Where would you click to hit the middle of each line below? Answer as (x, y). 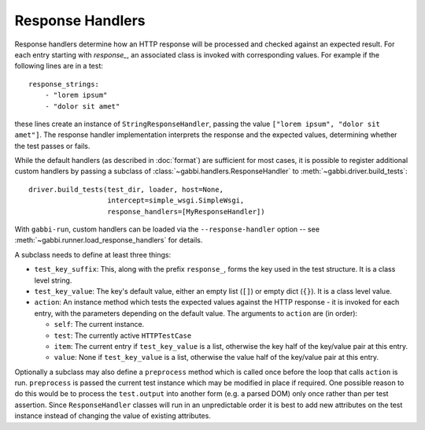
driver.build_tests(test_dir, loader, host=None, (126, 189)
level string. (53, 280)
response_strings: (64, 84)
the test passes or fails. (52, 146)
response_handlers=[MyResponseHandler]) (186, 211)
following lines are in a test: (59, 66)
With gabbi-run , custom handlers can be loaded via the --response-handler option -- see (167, 229)
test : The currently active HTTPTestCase (123, 335)
